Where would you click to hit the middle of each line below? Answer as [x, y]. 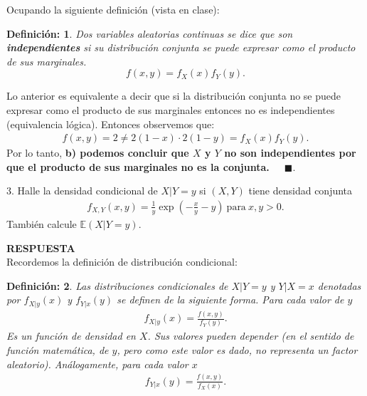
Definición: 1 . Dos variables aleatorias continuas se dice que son [150, 33]
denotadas [339, 285]
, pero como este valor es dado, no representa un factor [237, 350]
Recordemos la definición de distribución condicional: [122, 262]
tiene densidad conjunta [300, 191]
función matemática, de [58, 350]
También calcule [42, 224]
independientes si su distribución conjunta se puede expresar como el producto [181, 47]
